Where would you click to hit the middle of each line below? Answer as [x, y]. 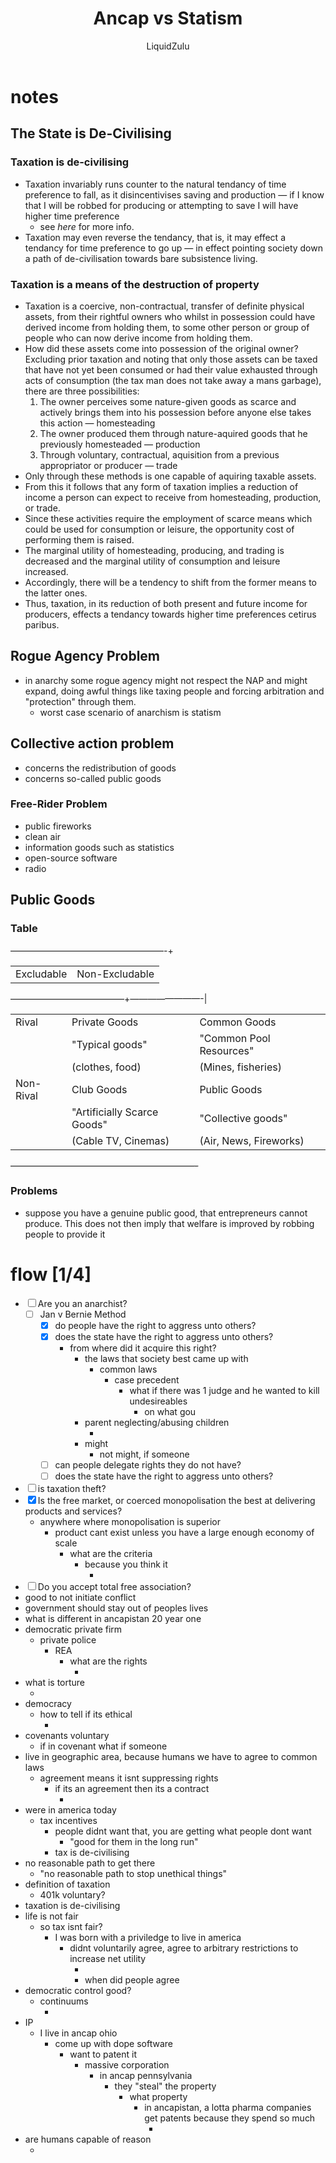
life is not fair [51, 1916]
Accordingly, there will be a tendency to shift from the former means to [170, 582]
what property [158, 2097]
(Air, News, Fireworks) [252, 1140]
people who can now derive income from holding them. [138, 338]
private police [68, 1640]
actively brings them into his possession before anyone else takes [175, 412]
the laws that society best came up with [166, 1358]
